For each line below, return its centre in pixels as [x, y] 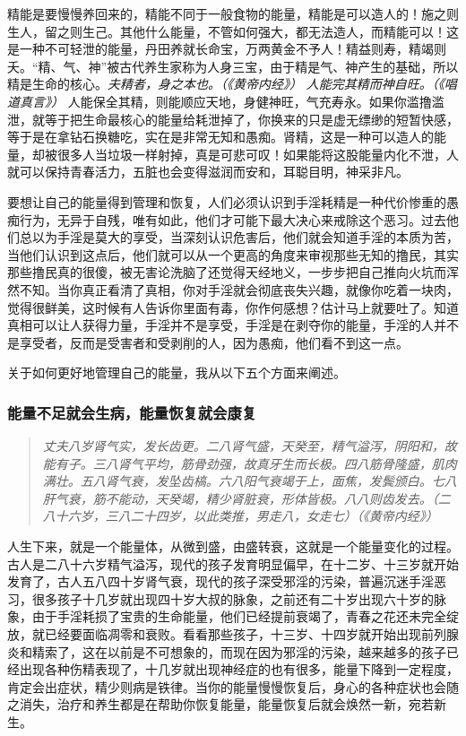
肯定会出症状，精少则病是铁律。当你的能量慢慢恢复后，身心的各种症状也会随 [233, 686]
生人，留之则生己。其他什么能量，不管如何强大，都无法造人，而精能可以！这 [233, 31]
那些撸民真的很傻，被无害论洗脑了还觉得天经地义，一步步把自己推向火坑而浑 [233, 272]
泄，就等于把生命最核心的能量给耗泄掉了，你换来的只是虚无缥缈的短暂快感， [233, 119]
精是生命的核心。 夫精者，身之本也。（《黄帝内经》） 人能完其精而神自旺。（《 [226, 84]
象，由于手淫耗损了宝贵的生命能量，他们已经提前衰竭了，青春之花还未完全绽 [233, 616]
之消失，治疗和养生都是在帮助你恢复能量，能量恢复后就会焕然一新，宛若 [220, 704]
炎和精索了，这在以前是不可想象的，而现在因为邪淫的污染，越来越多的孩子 [227, 651]
